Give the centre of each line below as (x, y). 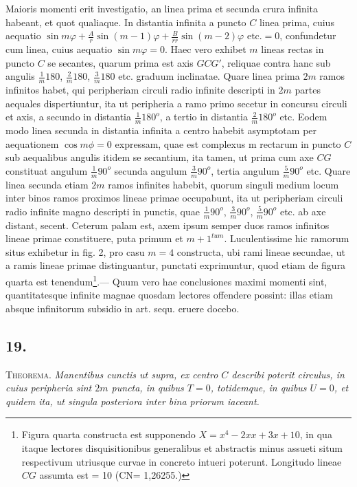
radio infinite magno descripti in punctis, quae (103, 211)
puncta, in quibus (148, 388)
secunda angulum (151, 170)
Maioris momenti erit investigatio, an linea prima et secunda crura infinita (162, 8)
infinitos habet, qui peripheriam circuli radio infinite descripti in (140, 90)
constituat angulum (47, 170)
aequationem (32, 143)
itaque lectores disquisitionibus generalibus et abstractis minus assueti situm (182, 448)
